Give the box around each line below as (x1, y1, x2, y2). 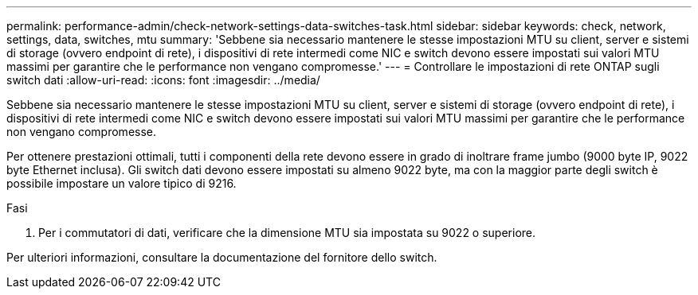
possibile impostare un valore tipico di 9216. (6, 177, 237, 190)
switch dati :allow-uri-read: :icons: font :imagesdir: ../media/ (6, 73, 320, 87)
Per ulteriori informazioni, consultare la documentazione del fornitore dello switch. (6, 250, 437, 264)
